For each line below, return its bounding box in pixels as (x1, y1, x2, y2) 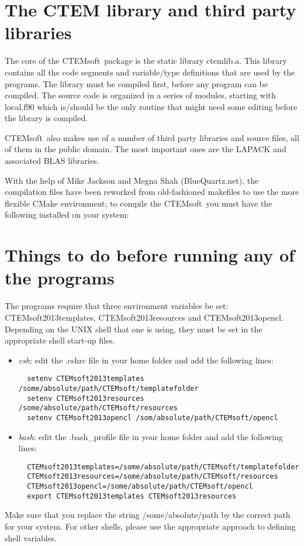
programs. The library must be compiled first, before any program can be (5, 77, 268, 90)
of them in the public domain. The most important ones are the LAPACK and (5, 143, 286, 155)
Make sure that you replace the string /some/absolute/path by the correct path (5, 509, 291, 521)
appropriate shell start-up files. (5, 334, 115, 346)
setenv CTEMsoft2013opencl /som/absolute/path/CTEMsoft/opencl (27, 413, 278, 422)
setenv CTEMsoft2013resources (27, 394, 144, 403)
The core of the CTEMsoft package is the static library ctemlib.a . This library (5, 54, 287, 67)
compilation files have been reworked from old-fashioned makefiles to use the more (5, 186, 299, 198)
